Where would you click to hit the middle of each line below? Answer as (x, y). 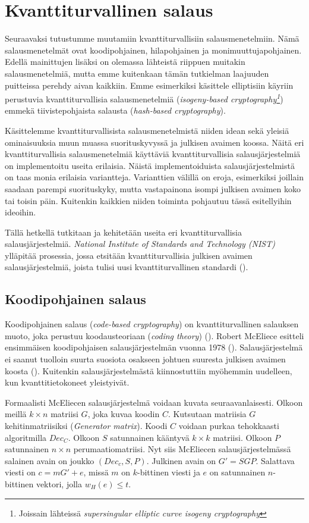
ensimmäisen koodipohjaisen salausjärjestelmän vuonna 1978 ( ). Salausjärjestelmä (154, 347)
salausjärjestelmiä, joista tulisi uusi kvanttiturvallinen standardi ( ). (127, 267)
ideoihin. (21, 212)
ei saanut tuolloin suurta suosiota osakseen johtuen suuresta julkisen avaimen (145, 359)
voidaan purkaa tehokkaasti (229, 426)
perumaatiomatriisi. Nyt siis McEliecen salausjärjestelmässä (182, 449)
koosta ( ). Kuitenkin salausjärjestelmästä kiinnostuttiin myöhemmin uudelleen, (149, 370)
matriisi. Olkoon (242, 437)
